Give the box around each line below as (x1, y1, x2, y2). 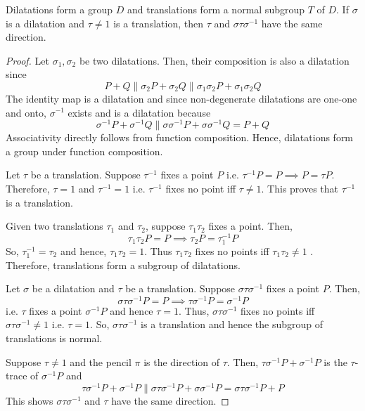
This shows (6, 393, 53, 407)
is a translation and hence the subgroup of (141, 317, 324, 332)
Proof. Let (6, 53, 49, 67)
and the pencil (70, 354, 132, 369)
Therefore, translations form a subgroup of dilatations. (6, 257, 241, 272)
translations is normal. (6, 331, 103, 346)
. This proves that (261, 181, 339, 196)
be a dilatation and (32, 281, 115, 296)
